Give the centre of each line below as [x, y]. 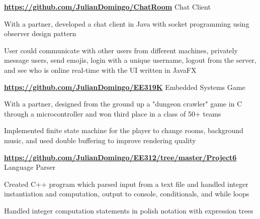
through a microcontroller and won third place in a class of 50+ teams [113, 113]
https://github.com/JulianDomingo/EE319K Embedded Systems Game [125, 87]
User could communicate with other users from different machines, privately [121, 50]
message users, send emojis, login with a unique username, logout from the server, [130, 60]
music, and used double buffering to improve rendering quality [100, 140]
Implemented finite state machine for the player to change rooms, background [124, 130]
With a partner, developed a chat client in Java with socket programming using [127, 23]
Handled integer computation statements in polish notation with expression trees [129, 210]
